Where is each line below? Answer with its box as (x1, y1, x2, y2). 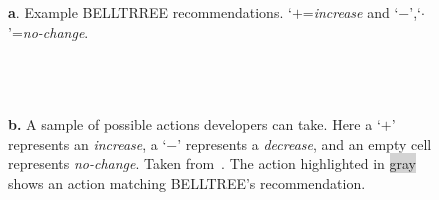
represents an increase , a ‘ (8, 133, 167, 154)
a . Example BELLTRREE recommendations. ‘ (8, 2, 292, 22)
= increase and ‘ (302, 2, 399, 22)
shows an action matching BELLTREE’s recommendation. (8, 172, 366, 193)
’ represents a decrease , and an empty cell (177, 133, 432, 154)
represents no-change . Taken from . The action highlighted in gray (8, 153, 416, 174)
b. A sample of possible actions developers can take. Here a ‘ (8, 113, 381, 134)
